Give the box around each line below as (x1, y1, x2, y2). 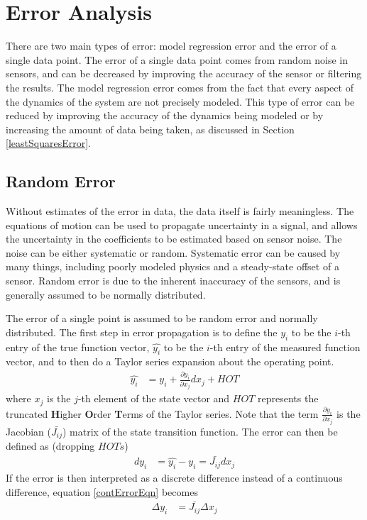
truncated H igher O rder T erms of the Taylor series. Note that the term (6, 406, 319, 421)
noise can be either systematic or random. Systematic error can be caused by (6, 245, 341, 260)
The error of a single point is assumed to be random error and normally (6, 311, 318, 326)
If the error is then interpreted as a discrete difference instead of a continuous (6, 470, 343, 485)
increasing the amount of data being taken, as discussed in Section (6, 121, 295, 136)
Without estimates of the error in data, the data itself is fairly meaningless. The (6, 204, 354, 218)
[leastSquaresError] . (6, 135, 91, 150)
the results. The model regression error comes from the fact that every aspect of (6, 79, 354, 94)
